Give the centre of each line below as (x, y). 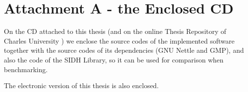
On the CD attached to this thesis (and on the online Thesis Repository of (115, 31)
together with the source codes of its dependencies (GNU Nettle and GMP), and (124, 50)
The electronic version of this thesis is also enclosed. (81, 85)
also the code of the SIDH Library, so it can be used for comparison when (114, 59)
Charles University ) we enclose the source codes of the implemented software (119, 40)
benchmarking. (26, 69)
